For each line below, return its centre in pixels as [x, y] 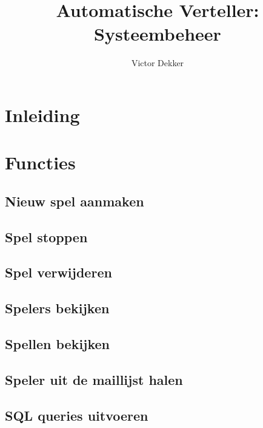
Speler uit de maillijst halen [94, 379]
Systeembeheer [158, 34]
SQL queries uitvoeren [77, 415]
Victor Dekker [158, 63]
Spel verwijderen [58, 272]
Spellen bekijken [58, 343]
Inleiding [42, 114]
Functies [40, 162]
